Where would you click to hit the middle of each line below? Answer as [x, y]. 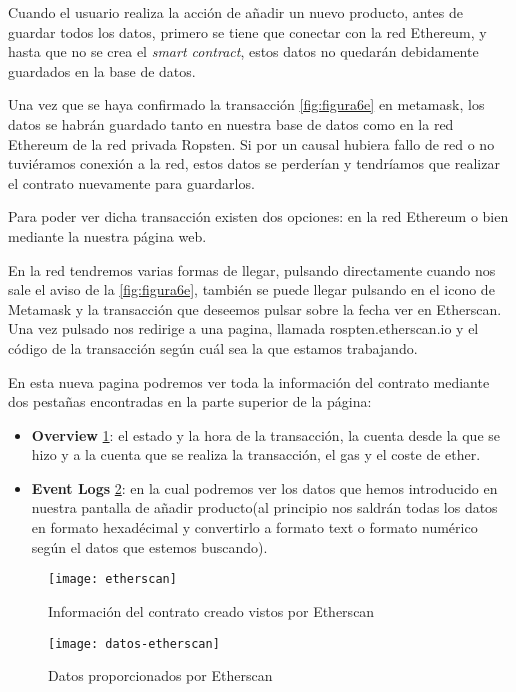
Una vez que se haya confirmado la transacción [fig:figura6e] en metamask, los [246, 104]
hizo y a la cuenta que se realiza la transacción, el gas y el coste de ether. [256, 454]
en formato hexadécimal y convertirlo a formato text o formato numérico [254, 527]
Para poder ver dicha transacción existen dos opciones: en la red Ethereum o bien [258, 216]
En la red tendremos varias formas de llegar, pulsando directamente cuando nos [252, 269]
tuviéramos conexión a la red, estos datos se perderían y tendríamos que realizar [254, 163]
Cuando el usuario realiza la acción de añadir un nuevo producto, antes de [235, 12]
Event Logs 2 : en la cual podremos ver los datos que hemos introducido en [264, 487]
